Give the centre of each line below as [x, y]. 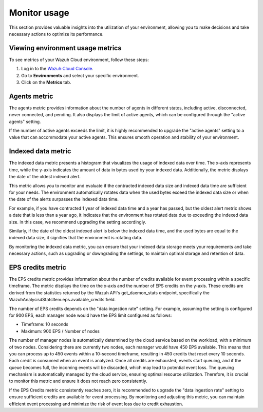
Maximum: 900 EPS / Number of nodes [60, 331]
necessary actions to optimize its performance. [56, 34]
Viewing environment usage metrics [65, 48]
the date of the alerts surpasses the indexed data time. [64, 199]
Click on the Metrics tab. [46, 82]
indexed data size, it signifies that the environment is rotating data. [76, 238]
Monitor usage [39, 13]
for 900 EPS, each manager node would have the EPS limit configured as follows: [91, 315]
